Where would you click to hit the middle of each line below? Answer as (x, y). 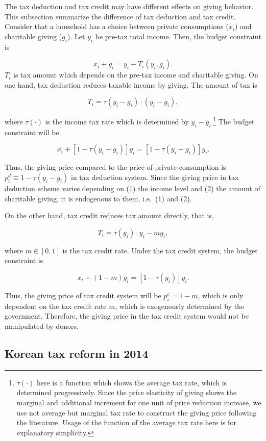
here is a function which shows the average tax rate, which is (132, 382)
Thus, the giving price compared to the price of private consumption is (115, 167)
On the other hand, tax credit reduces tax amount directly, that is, (109, 215)
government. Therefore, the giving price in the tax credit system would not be (127, 316)
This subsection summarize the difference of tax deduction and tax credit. (120, 16)
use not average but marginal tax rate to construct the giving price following (137, 412)
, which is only (221, 295)
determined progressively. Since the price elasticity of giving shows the (127, 392)
